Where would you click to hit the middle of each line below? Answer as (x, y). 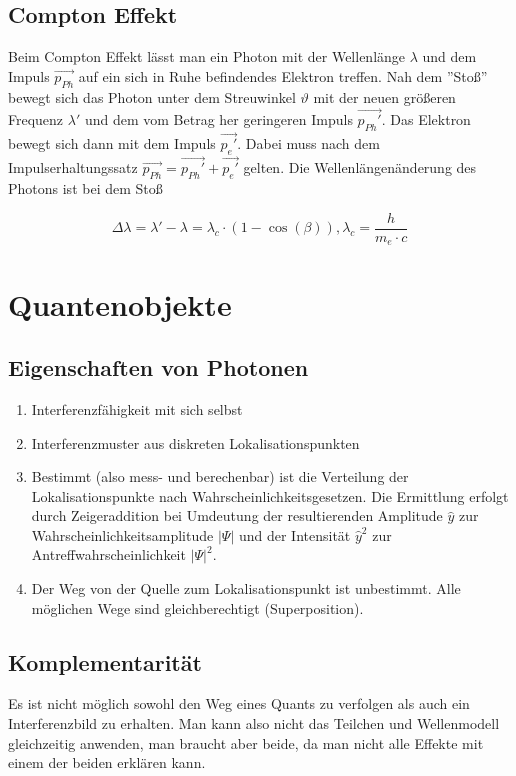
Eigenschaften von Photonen (158, 367)
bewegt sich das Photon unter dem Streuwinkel (152, 96)
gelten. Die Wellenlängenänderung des (360, 167)
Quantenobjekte (120, 303)
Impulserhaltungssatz (73, 167)
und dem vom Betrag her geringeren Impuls (218, 119)
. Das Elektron (426, 119)
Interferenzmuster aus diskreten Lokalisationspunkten (195, 442)
